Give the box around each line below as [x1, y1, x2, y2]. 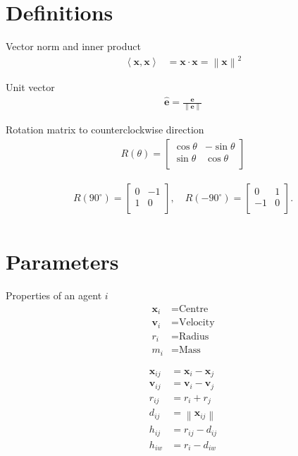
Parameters [6, 247, 119, 276]
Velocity [179, 318, 215, 328]
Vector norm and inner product [6, 39, 141, 54]
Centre [179, 304, 209, 314]
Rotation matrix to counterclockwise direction [6, 122, 204, 137]
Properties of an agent [6, 288, 102, 303]
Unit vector [6, 80, 55, 95]
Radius [179, 331, 209, 342]
